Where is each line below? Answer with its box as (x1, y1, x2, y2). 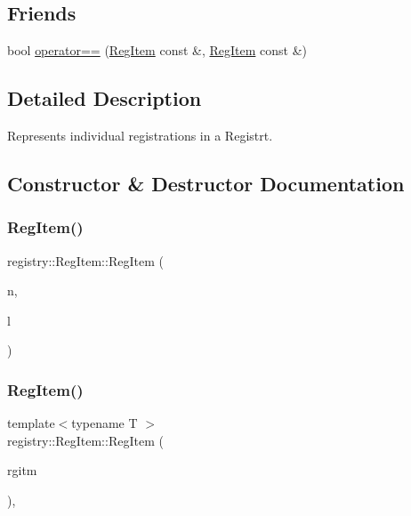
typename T (71, 414, 138, 432)
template (7, 414, 55, 432)
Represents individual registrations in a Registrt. (7, 126, 273, 144)
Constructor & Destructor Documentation (7, 169, 405, 197)
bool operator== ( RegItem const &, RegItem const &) (7, 41, 308, 60)
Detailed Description (7, 85, 202, 112)
